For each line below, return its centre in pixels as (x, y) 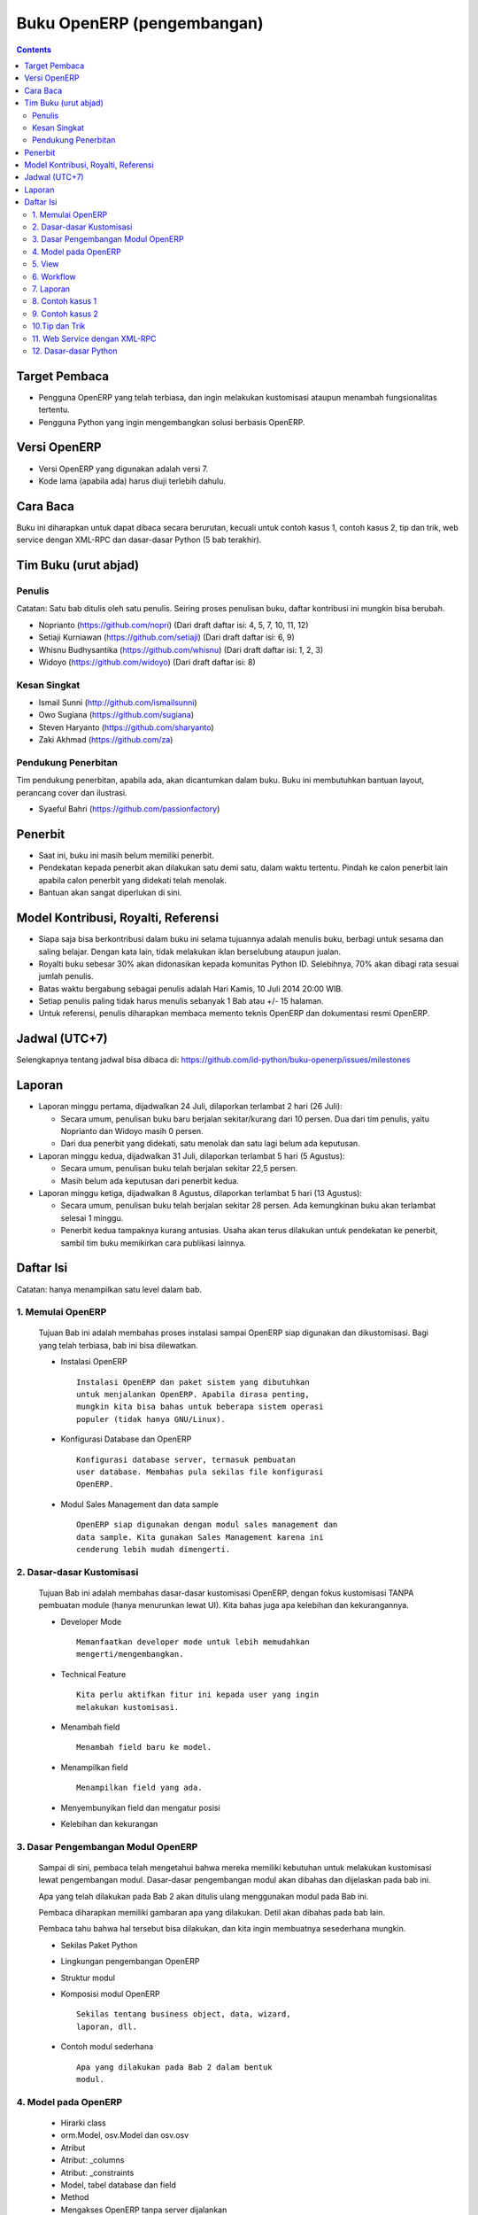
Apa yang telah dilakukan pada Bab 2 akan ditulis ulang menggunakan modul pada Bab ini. (204, 1896)
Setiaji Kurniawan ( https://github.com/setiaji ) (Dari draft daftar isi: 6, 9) (167, 637)
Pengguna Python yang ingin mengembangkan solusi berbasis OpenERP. (172, 422)
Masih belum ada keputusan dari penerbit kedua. (150, 1181)
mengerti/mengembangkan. (130, 1654)
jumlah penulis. (66, 976)
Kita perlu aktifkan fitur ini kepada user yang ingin (198, 1695)
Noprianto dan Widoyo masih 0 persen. (132, 1131)
